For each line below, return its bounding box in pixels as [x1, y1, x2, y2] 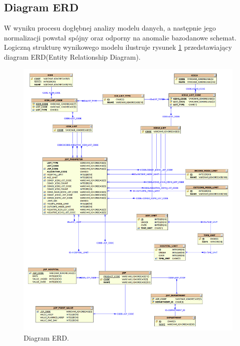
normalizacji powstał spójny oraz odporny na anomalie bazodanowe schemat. [4, 32, 237, 42]
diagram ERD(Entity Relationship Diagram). [4, 51, 141, 62]
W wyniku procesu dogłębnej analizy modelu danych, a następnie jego [4, 23, 216, 33]
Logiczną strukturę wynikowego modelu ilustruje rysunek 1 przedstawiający [4, 42, 232, 52]
